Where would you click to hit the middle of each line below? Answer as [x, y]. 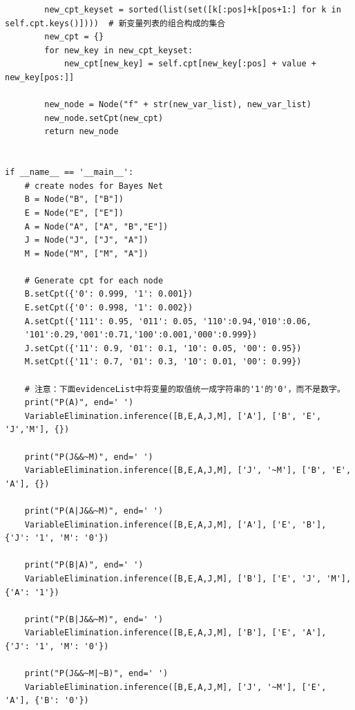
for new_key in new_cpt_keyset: [119, 50]
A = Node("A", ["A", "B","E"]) [96, 226]
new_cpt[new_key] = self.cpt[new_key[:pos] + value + [190, 64]
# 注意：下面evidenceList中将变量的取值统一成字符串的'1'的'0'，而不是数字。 [185, 389]
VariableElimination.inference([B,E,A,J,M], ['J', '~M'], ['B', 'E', [188, 470]
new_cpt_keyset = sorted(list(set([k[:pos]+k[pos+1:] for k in [193, 10]
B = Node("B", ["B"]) [74, 199]
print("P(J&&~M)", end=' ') [89, 457]
